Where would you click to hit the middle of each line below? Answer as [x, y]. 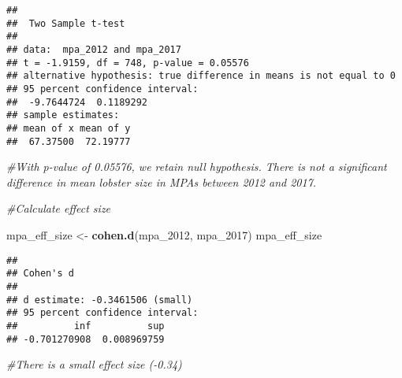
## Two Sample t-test [66, 23]
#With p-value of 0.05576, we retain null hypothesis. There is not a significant [197, 167]
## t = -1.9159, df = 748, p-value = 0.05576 [128, 63]
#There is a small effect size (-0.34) [94, 364]
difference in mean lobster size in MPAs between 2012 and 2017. [162, 182]
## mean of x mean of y [69, 128]
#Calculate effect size [59, 208]
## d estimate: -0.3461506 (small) [100, 300]
